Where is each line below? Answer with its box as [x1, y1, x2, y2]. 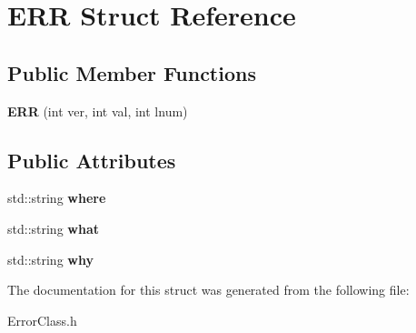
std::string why [7, 249, 94, 268]
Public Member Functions [7, 58, 256, 86]
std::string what [7, 218, 99, 237]
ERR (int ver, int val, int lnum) [7, 101, 188, 120]
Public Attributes [7, 146, 176, 174]
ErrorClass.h [7, 310, 77, 329]
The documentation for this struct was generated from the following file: [7, 280, 410, 299]
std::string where [7, 188, 106, 207]
